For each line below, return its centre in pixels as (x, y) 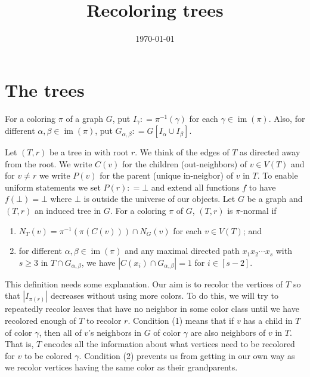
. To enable (278, 175)
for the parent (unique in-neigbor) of (166, 175)
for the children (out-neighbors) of (185, 163)
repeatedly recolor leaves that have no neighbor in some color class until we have (152, 309)
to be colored (48, 355)
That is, (19, 344)
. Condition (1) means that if (181, 321)
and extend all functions (195, 187)
